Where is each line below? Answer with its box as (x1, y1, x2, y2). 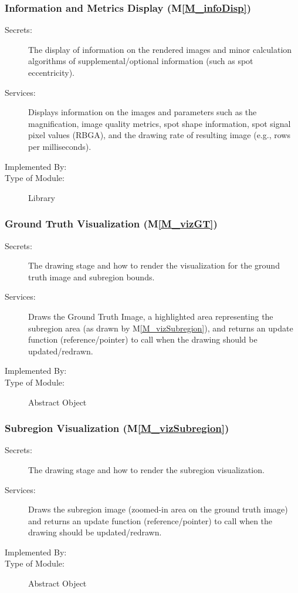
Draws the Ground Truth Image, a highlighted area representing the (28, 310, 273, 322)
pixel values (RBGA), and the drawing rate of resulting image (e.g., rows (28, 129, 290, 141)
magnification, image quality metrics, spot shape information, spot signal (28, 117, 291, 129)
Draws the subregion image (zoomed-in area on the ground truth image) (28, 503, 288, 515)
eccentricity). (28, 66, 74, 78)
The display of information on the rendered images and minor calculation (28, 43, 292, 55)
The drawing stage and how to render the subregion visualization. (28, 463, 265, 475)
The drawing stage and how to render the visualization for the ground (28, 259, 280, 272)
